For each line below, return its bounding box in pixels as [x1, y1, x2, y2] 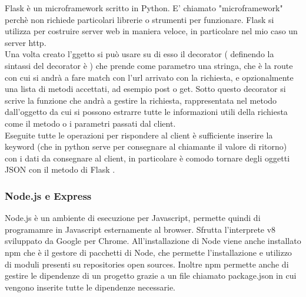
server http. [5, 36, 46, 48]
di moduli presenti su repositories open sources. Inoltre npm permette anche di [5, 258, 289, 270]
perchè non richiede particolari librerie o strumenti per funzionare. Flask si [5, 13, 274, 25]
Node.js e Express [5, 188, 92, 203]
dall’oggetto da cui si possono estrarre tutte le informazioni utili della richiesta [5, 105, 288, 118]
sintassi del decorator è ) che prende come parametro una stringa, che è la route [5, 59, 293, 71]
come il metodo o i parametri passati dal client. [5, 117, 176, 129]
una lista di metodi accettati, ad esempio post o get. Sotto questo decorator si [5, 82, 286, 95]
